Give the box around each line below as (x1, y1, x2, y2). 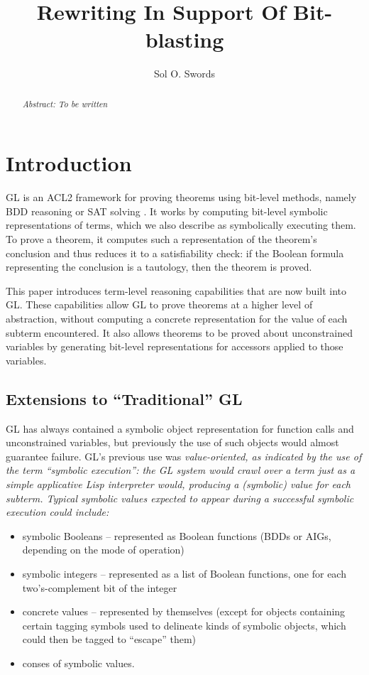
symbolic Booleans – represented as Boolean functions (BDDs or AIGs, (22, 528, 331, 543)
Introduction (6, 148, 132, 178)
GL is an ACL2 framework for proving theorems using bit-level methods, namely (6, 190, 357, 205)
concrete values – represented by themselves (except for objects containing (22, 604, 346, 619)
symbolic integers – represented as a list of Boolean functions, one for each (22, 566, 346, 580)
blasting (145, 25, 224, 54)
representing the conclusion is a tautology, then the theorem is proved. (6, 259, 312, 274)
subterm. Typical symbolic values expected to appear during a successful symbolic (6, 490, 354, 505)
